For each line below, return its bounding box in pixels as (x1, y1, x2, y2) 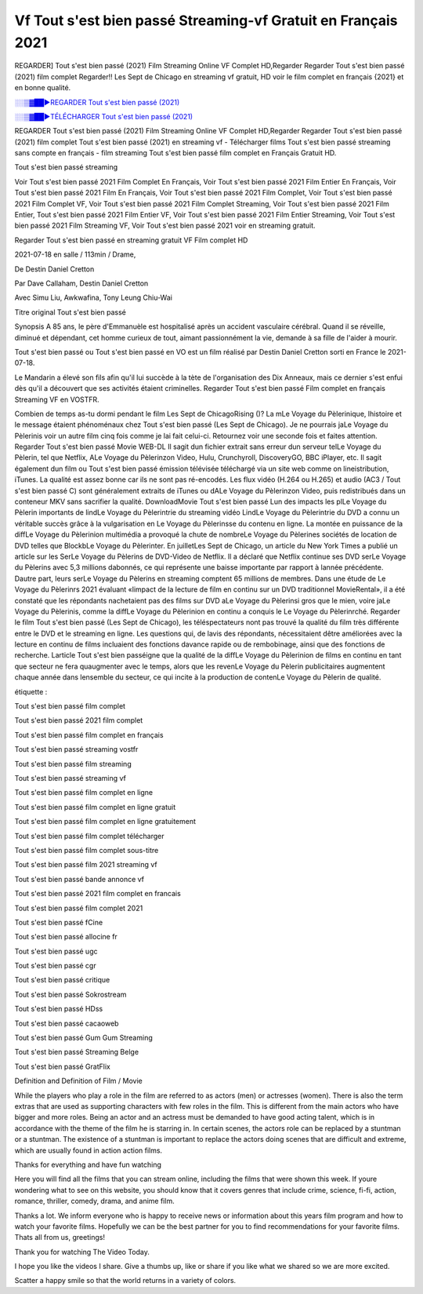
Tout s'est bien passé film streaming (14, 759, 132, 768)
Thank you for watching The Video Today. (14, 1247, 150, 1256)
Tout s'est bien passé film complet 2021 (14, 903, 143, 913)
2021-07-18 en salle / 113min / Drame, (14, 250, 136, 259)
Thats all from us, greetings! (14, 1233, 106, 1242)
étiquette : (14, 687, 48, 696)
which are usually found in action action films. (14, 1146, 163, 1155)
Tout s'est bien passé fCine (14, 917, 103, 927)
